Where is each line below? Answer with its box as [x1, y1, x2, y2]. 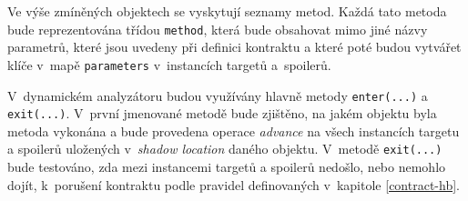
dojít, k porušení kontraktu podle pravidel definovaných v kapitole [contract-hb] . [7, 175, 460, 194]
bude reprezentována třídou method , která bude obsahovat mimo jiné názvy [7, 19, 428, 38]
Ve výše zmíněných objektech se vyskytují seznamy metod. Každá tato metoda [7, 2, 447, 20]
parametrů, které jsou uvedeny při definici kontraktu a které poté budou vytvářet [7, 37, 462, 56]
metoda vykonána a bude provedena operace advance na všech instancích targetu [7, 121, 460, 140]
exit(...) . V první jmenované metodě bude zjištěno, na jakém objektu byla [7, 104, 437, 123]
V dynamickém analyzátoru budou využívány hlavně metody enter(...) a [7, 85, 428, 105]
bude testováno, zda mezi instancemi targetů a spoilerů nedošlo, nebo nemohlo [7, 157, 446, 176]
